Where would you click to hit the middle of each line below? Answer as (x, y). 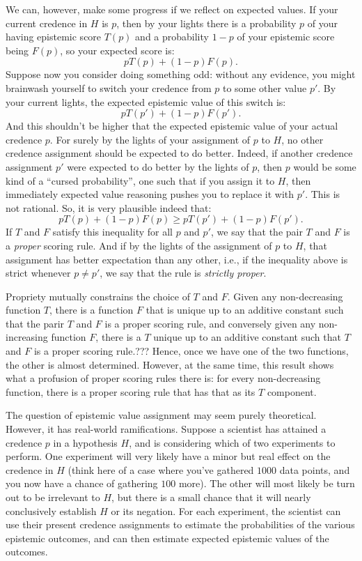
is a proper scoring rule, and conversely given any (210, 323)
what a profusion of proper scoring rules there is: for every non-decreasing (163, 378)
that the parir (35, 323)
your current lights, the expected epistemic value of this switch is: (146, 101)
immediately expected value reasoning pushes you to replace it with (150, 194)
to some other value (265, 87)
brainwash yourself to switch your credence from (109, 87)
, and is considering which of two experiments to (232, 442)
